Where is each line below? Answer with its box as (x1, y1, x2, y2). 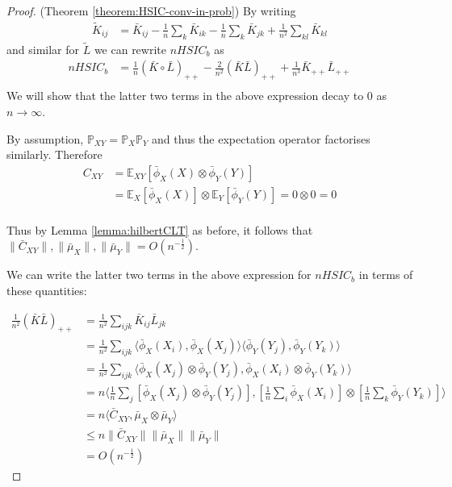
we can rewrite (94, 40, 166, 57)
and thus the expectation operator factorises (152, 130, 370, 147)
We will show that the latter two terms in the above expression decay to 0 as (6, 87, 387, 104)
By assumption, (6, 130, 84, 147)
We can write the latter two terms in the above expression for (6, 266, 312, 283)
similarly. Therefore (6, 146, 103, 163)
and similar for (6, 40, 80, 57)
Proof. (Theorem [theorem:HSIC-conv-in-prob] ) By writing (6, 2, 296, 19)
